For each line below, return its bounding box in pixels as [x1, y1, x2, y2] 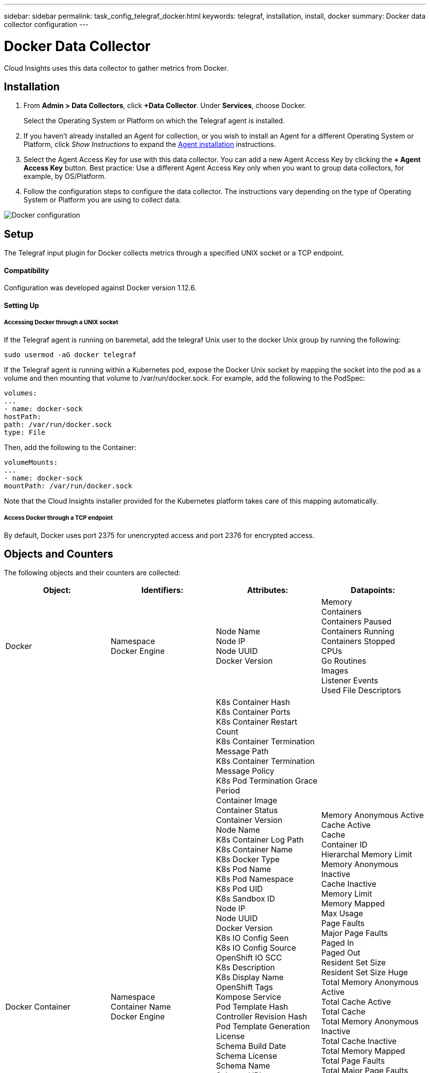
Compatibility [4, 266, 49, 275]
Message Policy [216, 766, 274, 776]
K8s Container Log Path [216, 835, 304, 845]
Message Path [216, 746, 269, 757]
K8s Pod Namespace [216, 874, 294, 884]
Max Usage [321, 908, 363, 919]
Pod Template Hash [216, 1002, 288, 1012]
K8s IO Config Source [216, 943, 296, 953]
